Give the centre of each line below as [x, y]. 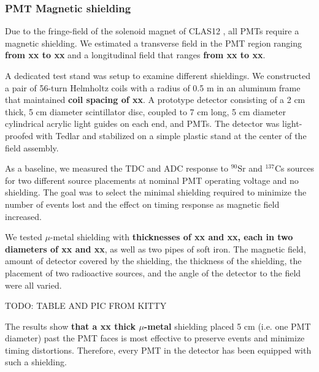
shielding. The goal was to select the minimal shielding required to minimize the [156, 192]
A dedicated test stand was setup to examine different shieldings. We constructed [158, 75]
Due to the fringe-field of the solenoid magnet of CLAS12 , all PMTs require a [152, 31]
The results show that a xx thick [71, 326]
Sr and [250, 168]
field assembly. [32, 147]
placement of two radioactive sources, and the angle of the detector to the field [153, 272]
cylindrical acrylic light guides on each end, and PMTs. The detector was [142, 123]
